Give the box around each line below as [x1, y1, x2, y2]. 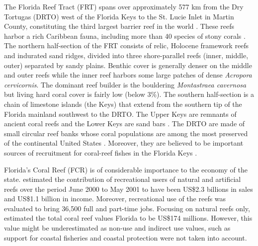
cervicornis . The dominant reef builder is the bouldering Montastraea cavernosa [4, 79, 247, 89]
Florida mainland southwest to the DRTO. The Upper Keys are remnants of [4, 108, 237, 119]
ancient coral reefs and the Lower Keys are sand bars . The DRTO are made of [4, 118, 245, 129]
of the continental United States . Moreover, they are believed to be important [4, 138, 244, 148]
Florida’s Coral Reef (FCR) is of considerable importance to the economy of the [4, 164, 248, 174]
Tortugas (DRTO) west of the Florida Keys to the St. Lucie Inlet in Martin [4, 11, 234, 21]
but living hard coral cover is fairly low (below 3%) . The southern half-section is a [4, 89, 254, 99]
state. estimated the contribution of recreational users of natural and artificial [4, 174, 241, 184]
